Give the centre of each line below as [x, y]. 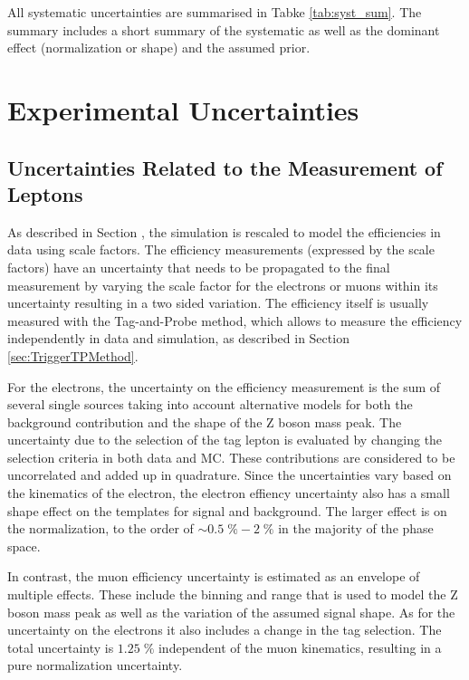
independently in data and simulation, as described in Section [178, 338]
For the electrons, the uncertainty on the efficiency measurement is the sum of [224, 386]
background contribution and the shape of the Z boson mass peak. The [205, 421]
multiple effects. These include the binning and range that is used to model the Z [233, 594]
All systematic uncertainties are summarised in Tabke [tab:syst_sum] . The [215, 12]
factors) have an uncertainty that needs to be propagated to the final [199, 267]
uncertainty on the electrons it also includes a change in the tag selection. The [225, 630]
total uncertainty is [61, 647]
